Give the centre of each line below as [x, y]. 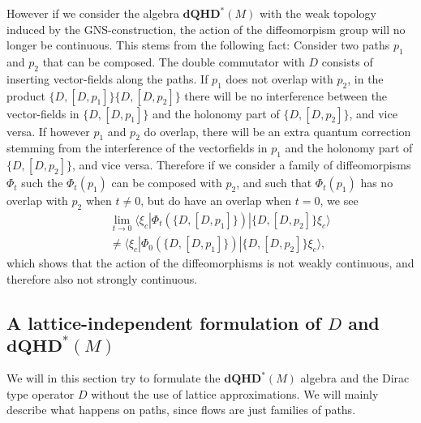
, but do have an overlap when [216, 201]
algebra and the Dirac [355, 378]
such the [42, 183]
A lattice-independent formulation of [164, 322]
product [26, 95]
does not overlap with [279, 78]
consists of [347, 61]
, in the [365, 78]
